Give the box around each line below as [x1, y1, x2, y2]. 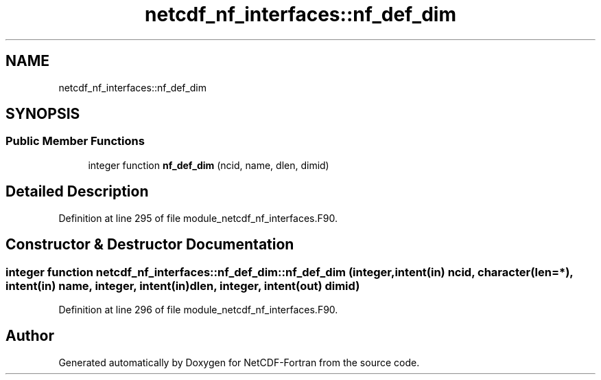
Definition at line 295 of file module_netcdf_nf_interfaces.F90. [58, 212, 338, 224]
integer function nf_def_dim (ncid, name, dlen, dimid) [88, 159, 329, 171]
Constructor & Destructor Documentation [5, 236, 294, 254]
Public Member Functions [5, 134, 145, 148]
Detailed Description [5, 183, 149, 201]
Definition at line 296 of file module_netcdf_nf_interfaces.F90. [58, 303, 338, 315]
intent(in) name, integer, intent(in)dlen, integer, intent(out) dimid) [5, 278, 360, 293]
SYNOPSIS [5, 105, 80, 123]
